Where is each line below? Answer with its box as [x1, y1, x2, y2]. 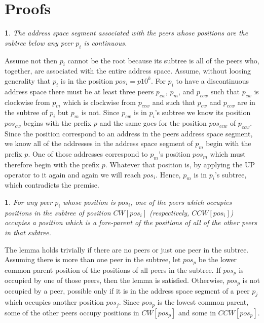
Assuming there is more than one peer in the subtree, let [5, 254, 181, 265]
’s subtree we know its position [155, 107, 251, 118]
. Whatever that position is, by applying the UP [105, 159, 255, 170]
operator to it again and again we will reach [5, 169, 141, 180]
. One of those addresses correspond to [28, 149, 148, 159]
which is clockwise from [63, 96, 136, 107]
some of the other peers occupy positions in [5, 307, 139, 317]
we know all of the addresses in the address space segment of [5, 138, 193, 149]
